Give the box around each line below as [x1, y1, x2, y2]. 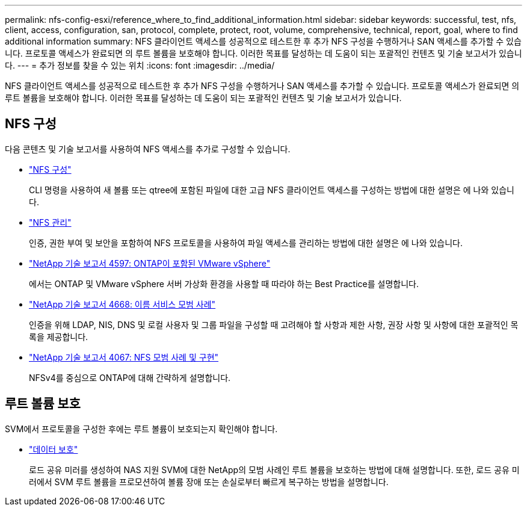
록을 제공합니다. [29, 331, 88, 342]
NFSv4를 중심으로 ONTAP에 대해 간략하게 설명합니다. [29, 372, 231, 383]
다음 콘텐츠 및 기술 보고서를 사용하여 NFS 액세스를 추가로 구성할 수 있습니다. [5, 143, 291, 154]
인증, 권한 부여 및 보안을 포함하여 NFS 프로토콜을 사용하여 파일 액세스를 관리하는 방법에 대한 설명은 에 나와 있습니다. [29, 237, 463, 248]
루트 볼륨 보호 [5, 396, 81, 412]
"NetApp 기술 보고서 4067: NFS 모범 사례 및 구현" [29, 352, 219, 362]
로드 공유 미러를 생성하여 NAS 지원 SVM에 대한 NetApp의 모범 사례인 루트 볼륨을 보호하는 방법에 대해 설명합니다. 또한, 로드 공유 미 [29, 464, 520, 475]
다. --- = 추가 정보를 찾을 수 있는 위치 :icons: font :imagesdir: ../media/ [5, 60, 275, 70]
